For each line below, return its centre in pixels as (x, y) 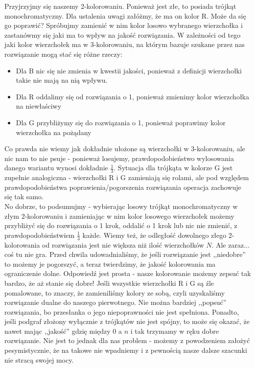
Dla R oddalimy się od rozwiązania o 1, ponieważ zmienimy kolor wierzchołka (132, 96)
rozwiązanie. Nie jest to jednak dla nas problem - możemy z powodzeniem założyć (127, 340)
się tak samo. (24, 196)
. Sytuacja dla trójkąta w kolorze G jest (173, 168)
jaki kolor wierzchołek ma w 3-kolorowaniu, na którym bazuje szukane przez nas (125, 44)
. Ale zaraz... (231, 244)
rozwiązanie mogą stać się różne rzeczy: (63, 54)
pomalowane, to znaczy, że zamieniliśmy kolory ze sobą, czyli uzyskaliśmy (115, 292)
